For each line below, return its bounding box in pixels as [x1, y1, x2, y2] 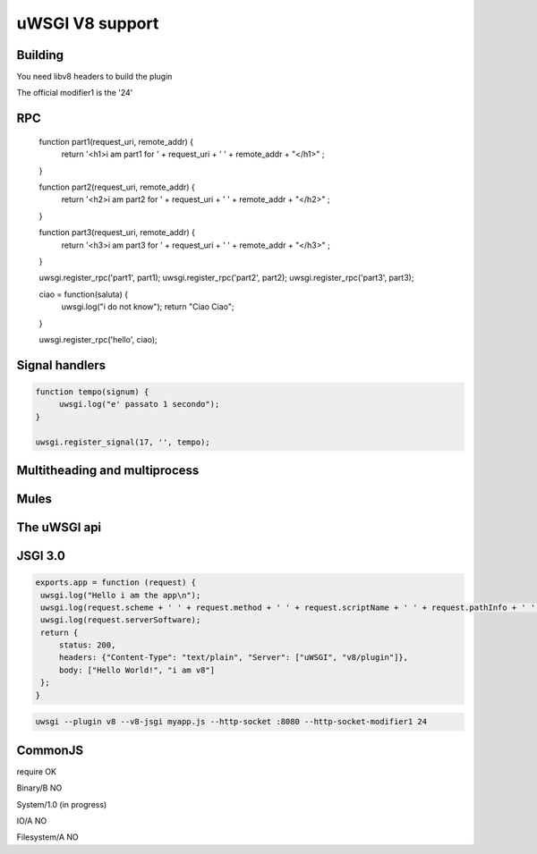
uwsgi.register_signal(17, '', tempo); [35, 436, 210, 447]
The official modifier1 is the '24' [16, 88, 133, 98]
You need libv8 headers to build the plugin [16, 72, 173, 82]
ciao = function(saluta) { [38, 289, 129, 300]
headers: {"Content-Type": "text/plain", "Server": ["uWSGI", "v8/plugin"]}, [58, 653, 409, 663]
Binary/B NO [16, 782, 63, 793]
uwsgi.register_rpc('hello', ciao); [38, 334, 158, 344]
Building [16, 47, 64, 63]
